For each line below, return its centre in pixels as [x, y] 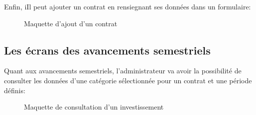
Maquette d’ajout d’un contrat [71, 23]
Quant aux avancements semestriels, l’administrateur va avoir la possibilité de [123, 71]
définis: [15, 90]
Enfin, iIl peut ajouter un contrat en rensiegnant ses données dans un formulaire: [128, 6]
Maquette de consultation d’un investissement [94, 107]
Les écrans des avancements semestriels [107, 50]
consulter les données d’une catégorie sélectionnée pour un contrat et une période [128, 80]
